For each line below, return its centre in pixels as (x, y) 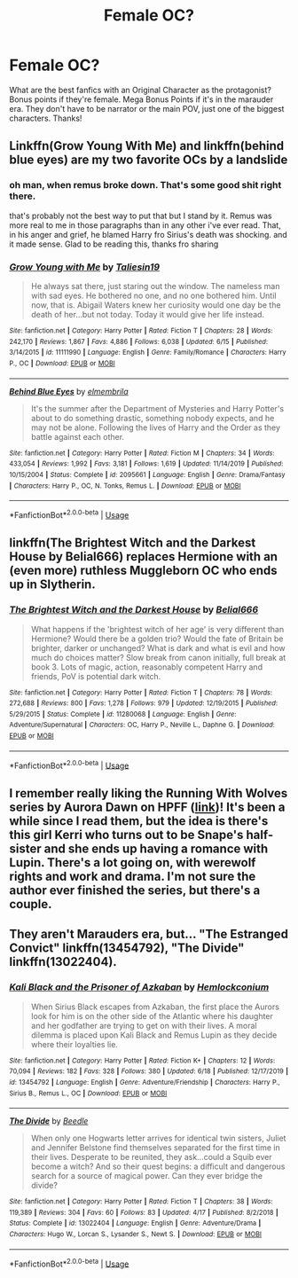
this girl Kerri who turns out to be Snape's (126, 835)
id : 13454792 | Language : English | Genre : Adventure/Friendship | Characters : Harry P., (145, 1082)
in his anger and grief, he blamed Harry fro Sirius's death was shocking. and (149, 234)
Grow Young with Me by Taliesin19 (85, 267)
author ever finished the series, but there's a (135, 890)
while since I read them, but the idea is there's (139, 821)
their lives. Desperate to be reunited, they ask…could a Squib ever (151, 1157)
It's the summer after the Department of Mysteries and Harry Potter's (157, 408)
